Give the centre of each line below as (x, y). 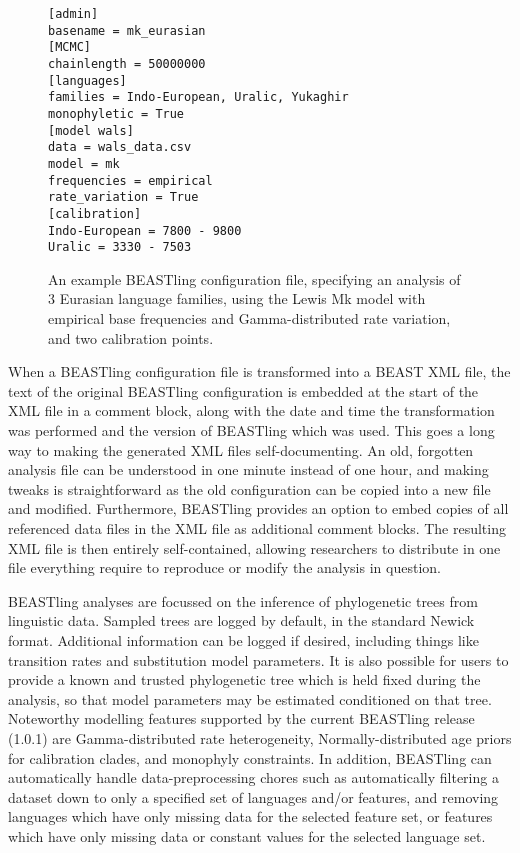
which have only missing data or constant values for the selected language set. (247, 835)
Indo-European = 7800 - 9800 (145, 230)
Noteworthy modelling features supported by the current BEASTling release (241, 718)
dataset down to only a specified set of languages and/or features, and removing (253, 796)
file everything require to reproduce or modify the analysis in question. (224, 567)
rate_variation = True (123, 197)
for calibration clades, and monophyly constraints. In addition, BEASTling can (250, 757)
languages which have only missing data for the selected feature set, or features (250, 816)
